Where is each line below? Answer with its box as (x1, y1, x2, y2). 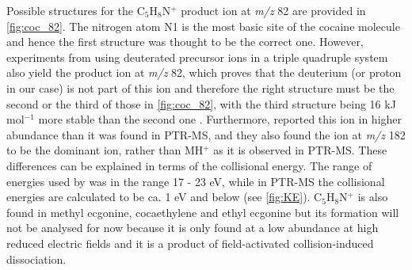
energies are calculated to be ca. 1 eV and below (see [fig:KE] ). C (6, 188, 322, 205)
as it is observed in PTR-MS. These (213, 142, 387, 158)
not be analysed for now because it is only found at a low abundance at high (6, 219, 379, 236)
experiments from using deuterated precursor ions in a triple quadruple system (6, 48, 388, 65)
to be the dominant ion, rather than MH (6, 142, 204, 158)
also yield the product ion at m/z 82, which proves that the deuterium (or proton (6, 64, 402, 81)
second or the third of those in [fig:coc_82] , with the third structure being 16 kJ (6, 95, 396, 112)
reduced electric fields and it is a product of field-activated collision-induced (6, 234, 374, 251)
